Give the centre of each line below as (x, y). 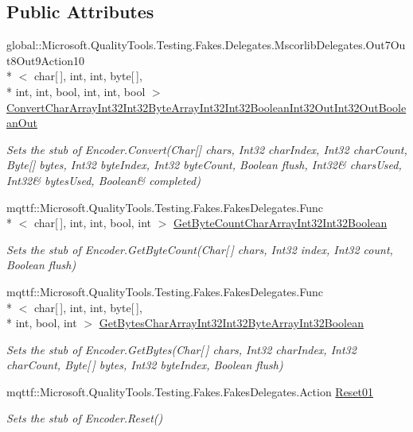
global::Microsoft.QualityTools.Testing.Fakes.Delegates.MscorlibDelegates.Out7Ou (206, 45)
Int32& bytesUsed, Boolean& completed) (103, 180)
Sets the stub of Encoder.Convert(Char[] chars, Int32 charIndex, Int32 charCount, (207, 149)
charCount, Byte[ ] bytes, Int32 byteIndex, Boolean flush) (145, 365)
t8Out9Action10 (46, 60)
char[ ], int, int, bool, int (93, 223)
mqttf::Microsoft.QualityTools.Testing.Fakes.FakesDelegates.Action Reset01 (190, 391)
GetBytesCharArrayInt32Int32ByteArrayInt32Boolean (231, 323)
